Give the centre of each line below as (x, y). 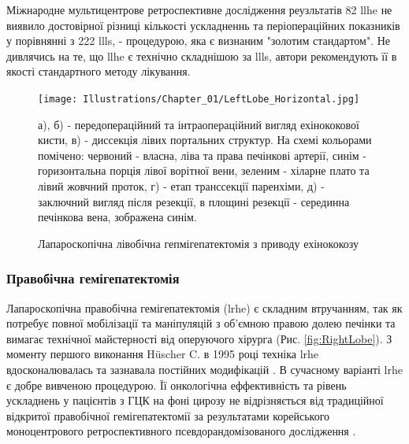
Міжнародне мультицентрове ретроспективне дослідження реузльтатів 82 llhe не (199, 9)
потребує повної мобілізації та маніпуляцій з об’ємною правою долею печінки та (201, 323)
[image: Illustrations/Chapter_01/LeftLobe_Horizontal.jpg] (199, 99)
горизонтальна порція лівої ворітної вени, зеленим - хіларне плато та (204, 170)
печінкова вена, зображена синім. (117, 217)
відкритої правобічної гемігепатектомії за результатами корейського (168, 415)
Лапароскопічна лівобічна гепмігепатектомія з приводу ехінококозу (198, 243)
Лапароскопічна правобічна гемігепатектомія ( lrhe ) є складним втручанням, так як (204, 307)
